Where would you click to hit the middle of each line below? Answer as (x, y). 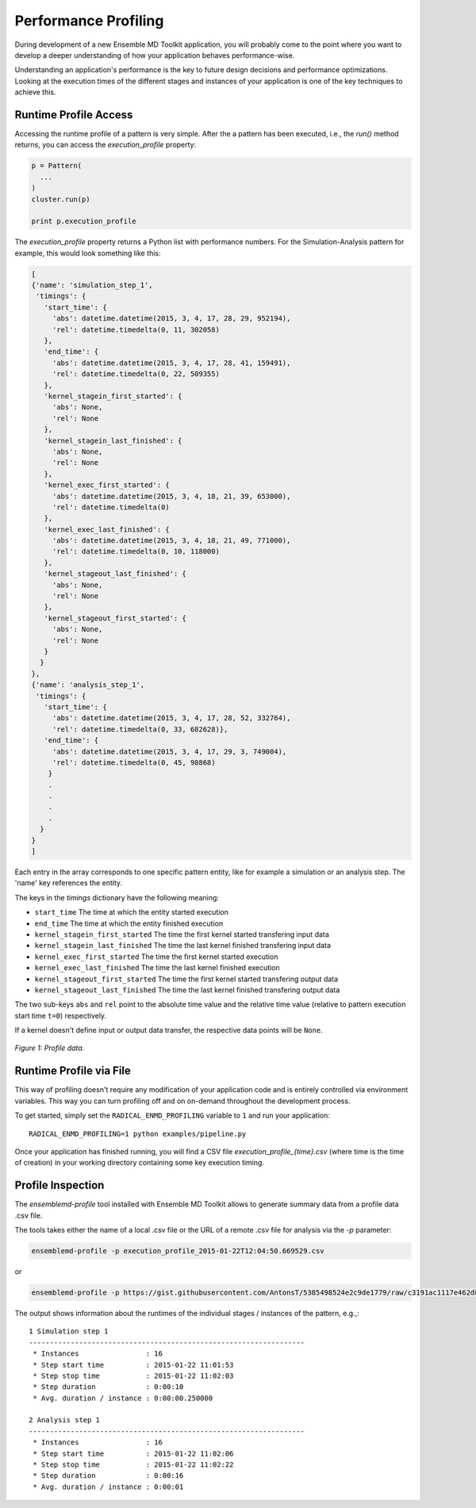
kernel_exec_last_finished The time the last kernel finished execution (157, 968)
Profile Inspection (59, 1186)
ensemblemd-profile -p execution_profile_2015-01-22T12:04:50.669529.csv (178, 1251)
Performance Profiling (89, 21)
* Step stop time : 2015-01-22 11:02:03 (133, 1376)
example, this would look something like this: (88, 253)
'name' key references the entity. (69, 883)
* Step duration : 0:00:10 (108, 1387)
